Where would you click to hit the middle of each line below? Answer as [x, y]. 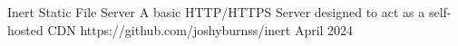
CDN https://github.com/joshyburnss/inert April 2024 [200, 29]
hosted [25, 29]
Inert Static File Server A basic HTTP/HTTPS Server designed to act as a [216, 12]
